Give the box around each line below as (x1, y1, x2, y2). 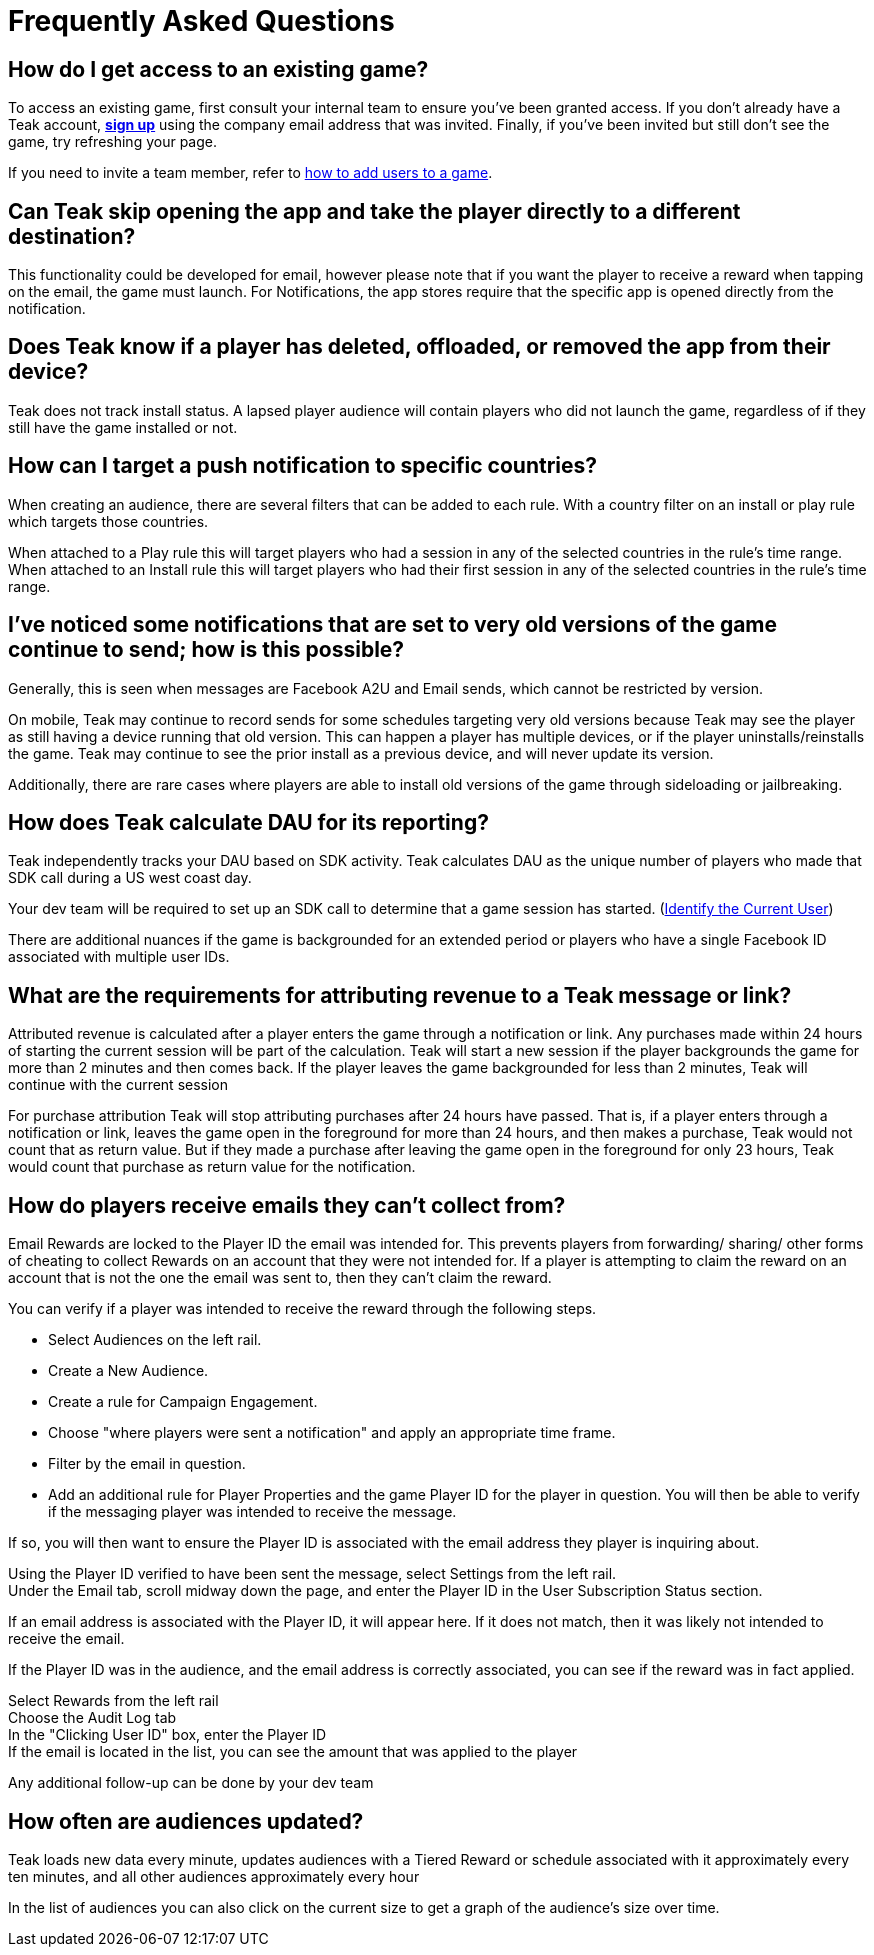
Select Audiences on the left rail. (48, 1331, 262, 1349)
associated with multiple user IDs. (8, 948, 230, 966)
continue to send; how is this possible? (8, 637, 405, 663)
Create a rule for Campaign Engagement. (48, 1393, 318, 1411)
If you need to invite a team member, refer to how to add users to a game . (8, 164, 493, 182)
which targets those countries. (8, 512, 209, 530)
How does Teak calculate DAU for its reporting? (8, 809, 489, 835)
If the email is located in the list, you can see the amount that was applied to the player (8, 1743, 578, 1761)
